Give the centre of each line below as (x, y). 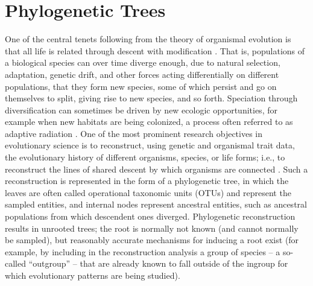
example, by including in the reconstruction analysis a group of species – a (143, 251)
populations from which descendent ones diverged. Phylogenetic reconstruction (150, 216)
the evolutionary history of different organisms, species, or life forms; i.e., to (145, 157)
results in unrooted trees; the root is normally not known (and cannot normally (152, 228)
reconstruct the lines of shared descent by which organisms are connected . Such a (156, 169)
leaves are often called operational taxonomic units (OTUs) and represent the (148, 192)
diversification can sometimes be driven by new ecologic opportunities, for (141, 110)
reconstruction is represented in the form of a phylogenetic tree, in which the (147, 181)
